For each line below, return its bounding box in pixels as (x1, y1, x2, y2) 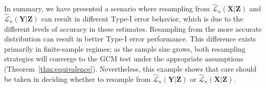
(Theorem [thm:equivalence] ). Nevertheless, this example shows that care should (4, 63, 257, 74)
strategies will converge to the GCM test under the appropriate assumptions (4, 53, 243, 64)
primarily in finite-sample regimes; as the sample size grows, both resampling (4, 43, 246, 54)
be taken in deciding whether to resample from (4, 73, 151, 84)
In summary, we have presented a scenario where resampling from (4, 3, 210, 14)
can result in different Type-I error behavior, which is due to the (41, 13, 243, 24)
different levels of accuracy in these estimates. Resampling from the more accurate (4, 23, 262, 34)
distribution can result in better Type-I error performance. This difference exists (4, 33, 256, 44)
